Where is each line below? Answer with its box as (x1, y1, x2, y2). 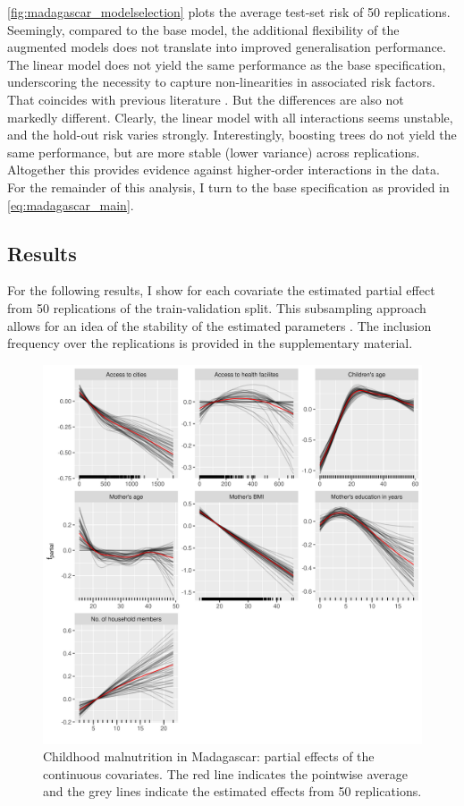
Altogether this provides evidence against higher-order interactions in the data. (7, 160, 440, 179)
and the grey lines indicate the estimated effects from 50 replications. (43, 782, 422, 801)
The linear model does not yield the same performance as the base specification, (7, 55, 446, 73)
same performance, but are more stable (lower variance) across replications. (7, 142, 420, 161)
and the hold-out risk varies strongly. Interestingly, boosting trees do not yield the (7, 125, 457, 144)
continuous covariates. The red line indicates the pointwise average (43, 764, 408, 783)
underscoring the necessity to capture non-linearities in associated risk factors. (7, 72, 435, 91)
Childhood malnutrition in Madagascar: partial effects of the (43, 747, 375, 766)
